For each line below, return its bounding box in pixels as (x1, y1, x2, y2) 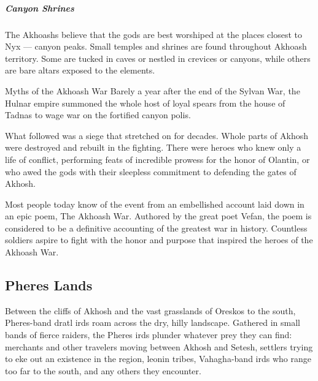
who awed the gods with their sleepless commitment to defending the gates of (5, 165, 297, 178)
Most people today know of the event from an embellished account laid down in (5, 197, 304, 210)
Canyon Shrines (5, 1, 74, 14)
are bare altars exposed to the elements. (5, 64, 155, 77)
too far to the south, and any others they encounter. (5, 364, 201, 377)
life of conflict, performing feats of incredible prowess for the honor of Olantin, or (5, 153, 310, 165)
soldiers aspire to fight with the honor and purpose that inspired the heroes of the (5, 233, 313, 246)
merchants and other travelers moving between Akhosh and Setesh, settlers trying (5, 340, 313, 353)
